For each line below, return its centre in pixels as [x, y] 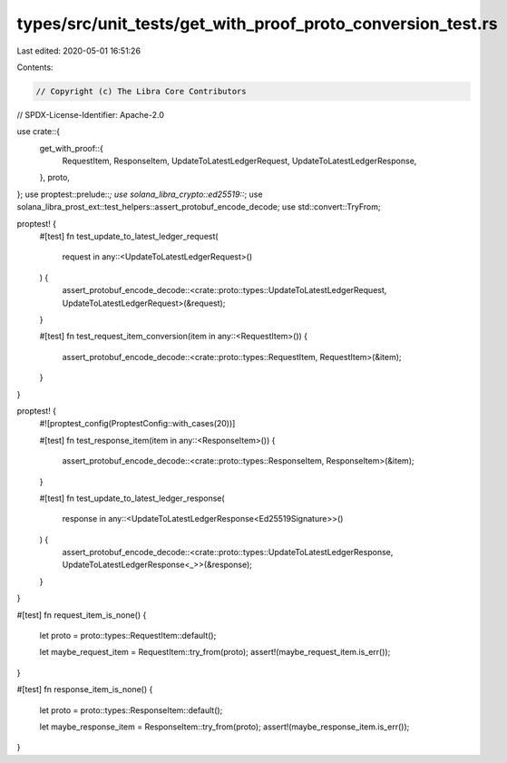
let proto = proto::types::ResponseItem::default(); [131, 710]
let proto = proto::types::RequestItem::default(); [128, 636]
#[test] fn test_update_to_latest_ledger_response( [132, 498]
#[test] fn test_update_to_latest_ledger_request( [129, 237]
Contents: [35, 67]
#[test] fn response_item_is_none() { [85, 690]
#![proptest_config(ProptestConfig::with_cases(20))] [137, 424]
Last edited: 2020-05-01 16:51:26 [78, 51]
